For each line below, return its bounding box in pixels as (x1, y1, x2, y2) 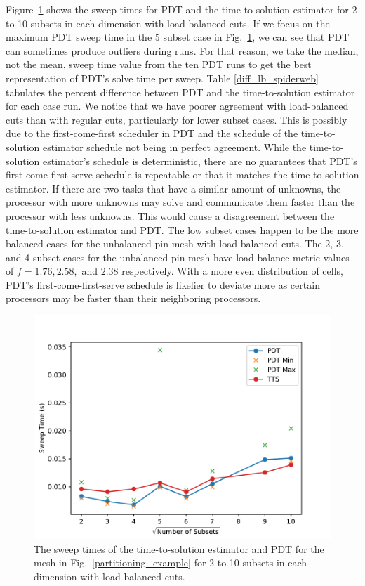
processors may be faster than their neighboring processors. (6, 291, 261, 306)
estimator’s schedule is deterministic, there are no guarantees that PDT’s (42, 153, 357, 168)
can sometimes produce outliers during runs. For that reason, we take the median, (6, 43, 359, 58)
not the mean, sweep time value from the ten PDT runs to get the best (6, 57, 312, 72)
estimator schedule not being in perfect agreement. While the (42, 139, 307, 154)
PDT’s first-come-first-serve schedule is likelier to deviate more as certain (6, 277, 320, 292)
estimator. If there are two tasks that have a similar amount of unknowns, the (6, 181, 341, 195)
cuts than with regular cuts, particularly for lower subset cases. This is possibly (6, 112, 347, 126)
